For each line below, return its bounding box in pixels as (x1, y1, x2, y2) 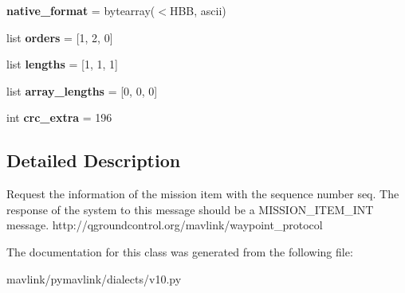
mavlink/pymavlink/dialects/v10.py (6, 270, 182, 287)
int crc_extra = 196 (6, 109, 112, 126)
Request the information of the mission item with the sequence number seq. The (6, 186, 399, 202)
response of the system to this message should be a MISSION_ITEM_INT (6, 201, 374, 217)
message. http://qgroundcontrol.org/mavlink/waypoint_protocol (6, 217, 323, 233)
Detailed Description (6, 148, 181, 173)
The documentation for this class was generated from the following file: (6, 243, 353, 260)
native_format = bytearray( (6, 2, 155, 18)
